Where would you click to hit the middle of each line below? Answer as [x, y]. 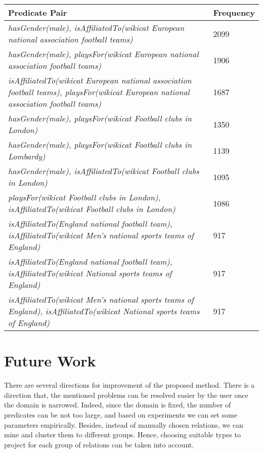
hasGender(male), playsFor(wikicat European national [103, 54]
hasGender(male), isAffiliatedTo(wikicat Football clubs [104, 171]
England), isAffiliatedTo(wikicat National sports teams [104, 311]
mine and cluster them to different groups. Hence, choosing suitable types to [122, 435]
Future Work [50, 361]
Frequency [234, 12]
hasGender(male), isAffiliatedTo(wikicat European [96, 28]
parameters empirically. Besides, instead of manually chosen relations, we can [124, 424]
